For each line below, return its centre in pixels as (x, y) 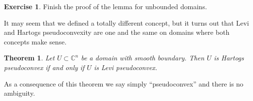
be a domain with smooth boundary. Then (143, 58)
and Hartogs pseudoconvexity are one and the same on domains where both (117, 32)
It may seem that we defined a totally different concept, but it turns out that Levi (126, 22)
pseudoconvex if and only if (44, 67)
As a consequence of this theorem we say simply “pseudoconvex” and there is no (124, 83)
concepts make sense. (35, 41)
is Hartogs (229, 58)
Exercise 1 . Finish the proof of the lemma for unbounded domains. (106, 6)
